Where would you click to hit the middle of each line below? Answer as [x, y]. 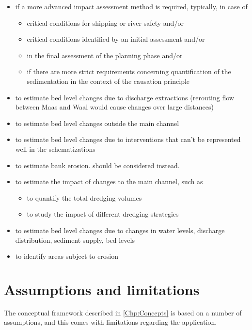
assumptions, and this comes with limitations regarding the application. [110, 322]
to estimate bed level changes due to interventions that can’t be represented [128, 139]
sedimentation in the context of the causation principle [108, 81]
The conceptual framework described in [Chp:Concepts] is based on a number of [123, 312]
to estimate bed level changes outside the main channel [97, 123]
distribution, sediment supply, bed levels [75, 240]
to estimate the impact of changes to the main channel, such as [109, 181]
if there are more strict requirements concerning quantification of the [129, 71]
